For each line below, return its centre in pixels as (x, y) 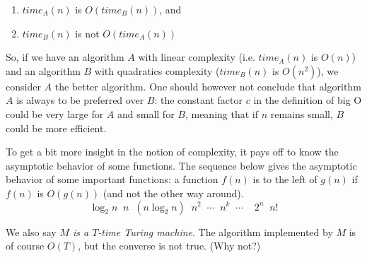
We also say (31, 231)
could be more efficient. (56, 128)
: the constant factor (198, 100)
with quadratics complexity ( (157, 70)
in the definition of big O (308, 100)
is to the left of (285, 179)
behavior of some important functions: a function (112, 179)
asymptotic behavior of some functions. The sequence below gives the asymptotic (181, 165)
